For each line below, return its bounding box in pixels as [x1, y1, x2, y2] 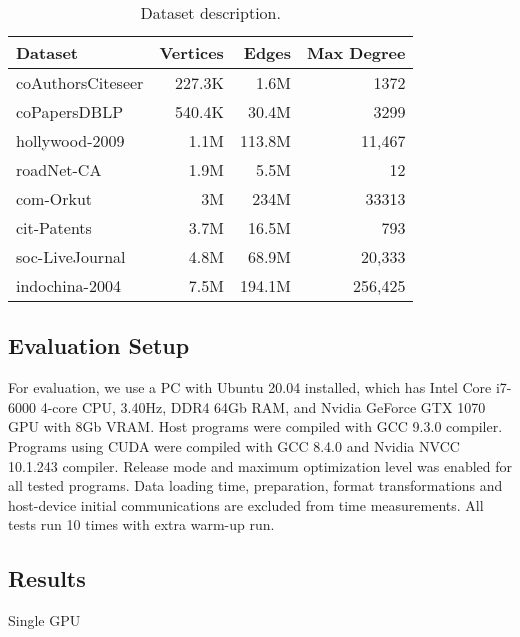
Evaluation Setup [8, 330, 190, 361]
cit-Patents [16, 216, 92, 239]
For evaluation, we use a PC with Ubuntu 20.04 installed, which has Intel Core [8, 377, 492, 398]
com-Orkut [16, 187, 93, 210]
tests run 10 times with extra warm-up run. [8, 514, 275, 535]
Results [8, 563, 86, 594]
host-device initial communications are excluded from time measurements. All [8, 494, 484, 515]
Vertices [159, 41, 224, 64]
